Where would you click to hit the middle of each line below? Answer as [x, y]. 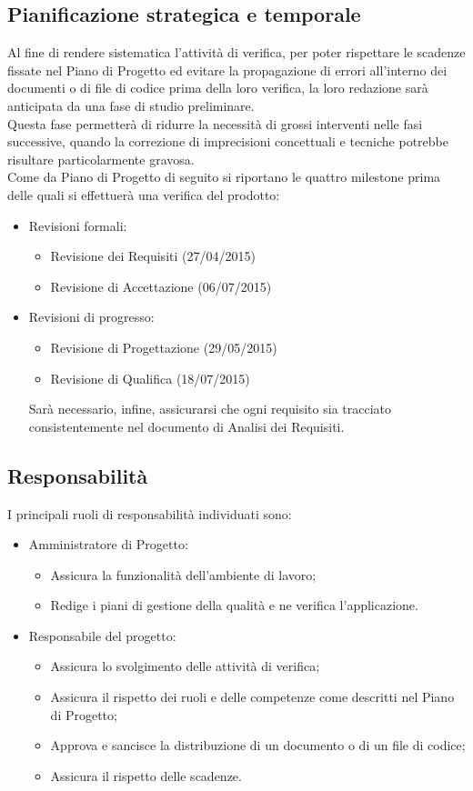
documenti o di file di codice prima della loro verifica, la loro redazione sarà [218, 88]
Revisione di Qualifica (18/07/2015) [150, 378]
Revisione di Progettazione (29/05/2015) [164, 347]
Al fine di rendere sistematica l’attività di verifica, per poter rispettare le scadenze [236, 52]
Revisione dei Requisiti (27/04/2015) [153, 256]
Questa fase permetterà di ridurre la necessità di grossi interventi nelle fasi [215, 123]
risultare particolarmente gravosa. [101, 159]
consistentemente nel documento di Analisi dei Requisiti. [186, 426]
